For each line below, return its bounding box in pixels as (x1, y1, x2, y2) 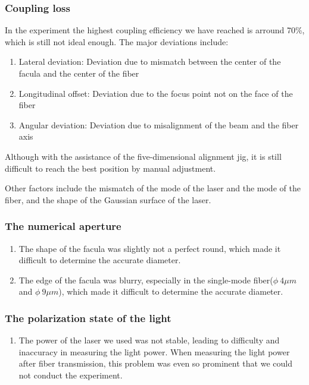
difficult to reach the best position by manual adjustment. (5, 162, 216, 174)
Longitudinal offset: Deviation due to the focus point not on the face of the (18, 87, 293, 99)
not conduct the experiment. (18, 368, 123, 381)
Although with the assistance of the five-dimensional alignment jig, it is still (5, 150, 282, 162)
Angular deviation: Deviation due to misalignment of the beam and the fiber (18, 118, 299, 131)
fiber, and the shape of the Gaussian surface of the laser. (5, 193, 211, 206)
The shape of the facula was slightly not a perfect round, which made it (18, 242, 281, 254)
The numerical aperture (5, 219, 121, 233)
